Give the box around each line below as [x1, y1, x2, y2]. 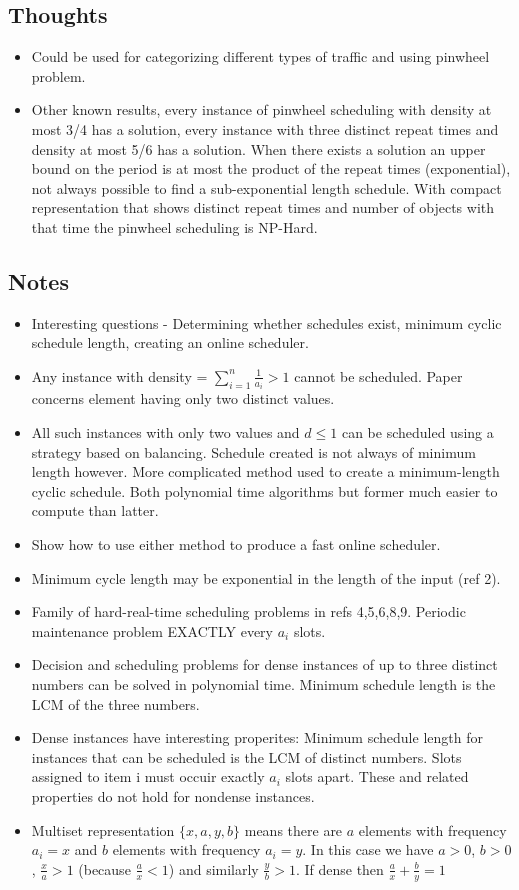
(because [78, 858, 131, 879]
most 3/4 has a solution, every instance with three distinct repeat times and [31, 118, 499, 139]
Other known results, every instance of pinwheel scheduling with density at [31, 99, 492, 120]
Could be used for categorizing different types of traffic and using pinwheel [31, 46, 490, 67]
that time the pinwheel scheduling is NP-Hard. [31, 216, 318, 237]
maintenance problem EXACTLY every [31, 620, 273, 641]
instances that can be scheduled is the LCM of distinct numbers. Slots [31, 746, 462, 767]
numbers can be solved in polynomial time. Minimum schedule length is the [31, 673, 496, 694]
